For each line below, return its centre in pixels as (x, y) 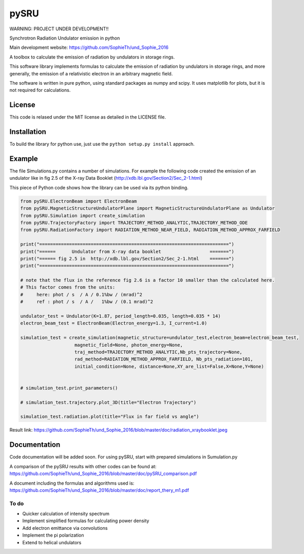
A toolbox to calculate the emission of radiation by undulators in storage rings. (92, 57)
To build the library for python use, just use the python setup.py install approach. (102, 144)
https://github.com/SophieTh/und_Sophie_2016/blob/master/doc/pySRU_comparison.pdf (103, 474)
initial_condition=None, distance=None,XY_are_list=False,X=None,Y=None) (169, 366)
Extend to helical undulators (52, 542)
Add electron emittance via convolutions (65, 528)
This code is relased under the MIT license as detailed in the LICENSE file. (88, 117)
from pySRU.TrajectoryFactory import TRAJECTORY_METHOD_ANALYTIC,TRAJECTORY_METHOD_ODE (134, 223)
